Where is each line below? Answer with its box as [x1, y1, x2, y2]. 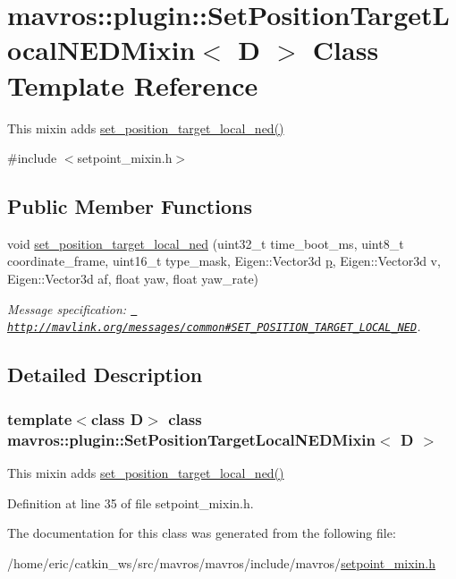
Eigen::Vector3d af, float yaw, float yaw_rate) [7, 269, 259, 288]
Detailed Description [7, 361, 203, 388]
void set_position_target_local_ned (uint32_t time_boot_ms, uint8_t [7, 234, 404, 252]
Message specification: [7, 299, 127, 318]
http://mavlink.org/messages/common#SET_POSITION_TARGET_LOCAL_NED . [7, 317, 421, 336]
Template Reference [7, 66, 258, 103]
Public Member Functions [7, 192, 252, 220]
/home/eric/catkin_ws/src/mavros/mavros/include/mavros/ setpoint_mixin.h [7, 553, 436, 572]
